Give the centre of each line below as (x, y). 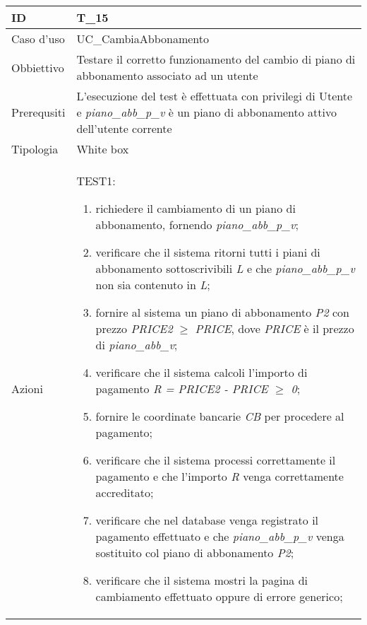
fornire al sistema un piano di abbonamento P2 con (222, 312)
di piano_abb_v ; (137, 345)
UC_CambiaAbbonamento (143, 39)
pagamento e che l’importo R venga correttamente (219, 476)
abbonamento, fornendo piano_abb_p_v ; (197, 224)
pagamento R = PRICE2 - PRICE (182, 389)
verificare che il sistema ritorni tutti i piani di (208, 252)
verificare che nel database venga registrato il (207, 520)
